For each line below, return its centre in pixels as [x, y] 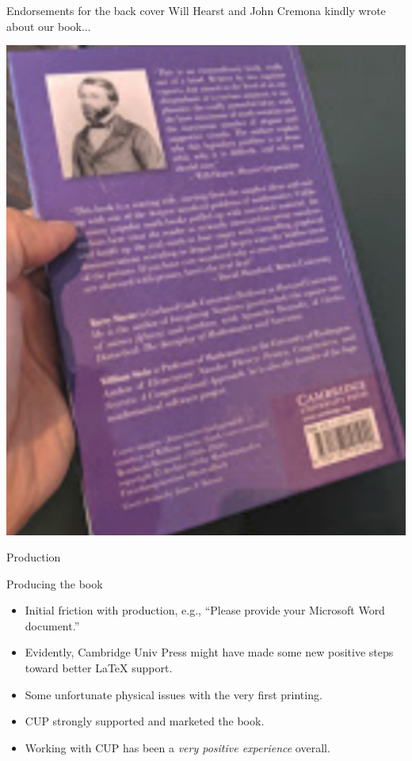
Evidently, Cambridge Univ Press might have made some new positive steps [209, 652]
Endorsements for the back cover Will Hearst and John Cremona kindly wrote [196, 10]
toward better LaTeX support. [99, 668]
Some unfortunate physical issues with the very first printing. [174, 694]
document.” [52, 625]
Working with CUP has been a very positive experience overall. [177, 747]
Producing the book [55, 583]
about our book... [49, 26]
